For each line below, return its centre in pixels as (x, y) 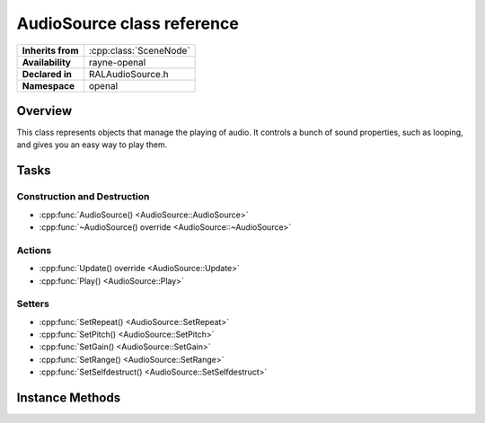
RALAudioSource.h (129, 74)
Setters (33, 304)
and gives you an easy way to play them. (92, 145)
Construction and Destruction (83, 197)
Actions (34, 250)
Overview (44, 111)
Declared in (47, 74)
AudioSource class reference (128, 23)
